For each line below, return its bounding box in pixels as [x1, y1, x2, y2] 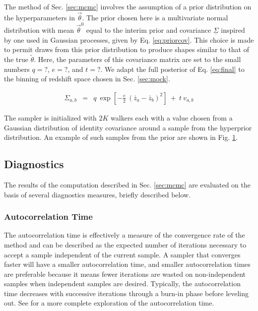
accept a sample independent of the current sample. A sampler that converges [4, 249, 241, 259]
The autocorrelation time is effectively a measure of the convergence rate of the [4, 230, 245, 240]
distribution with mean [4, 25, 74, 35]
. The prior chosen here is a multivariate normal [82, 12, 228, 22]
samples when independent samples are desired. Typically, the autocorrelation [4, 278, 241, 289]
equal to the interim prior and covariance [86, 25, 211, 35]
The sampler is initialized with [4, 112, 97, 123]
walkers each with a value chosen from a [111, 112, 233, 123]
